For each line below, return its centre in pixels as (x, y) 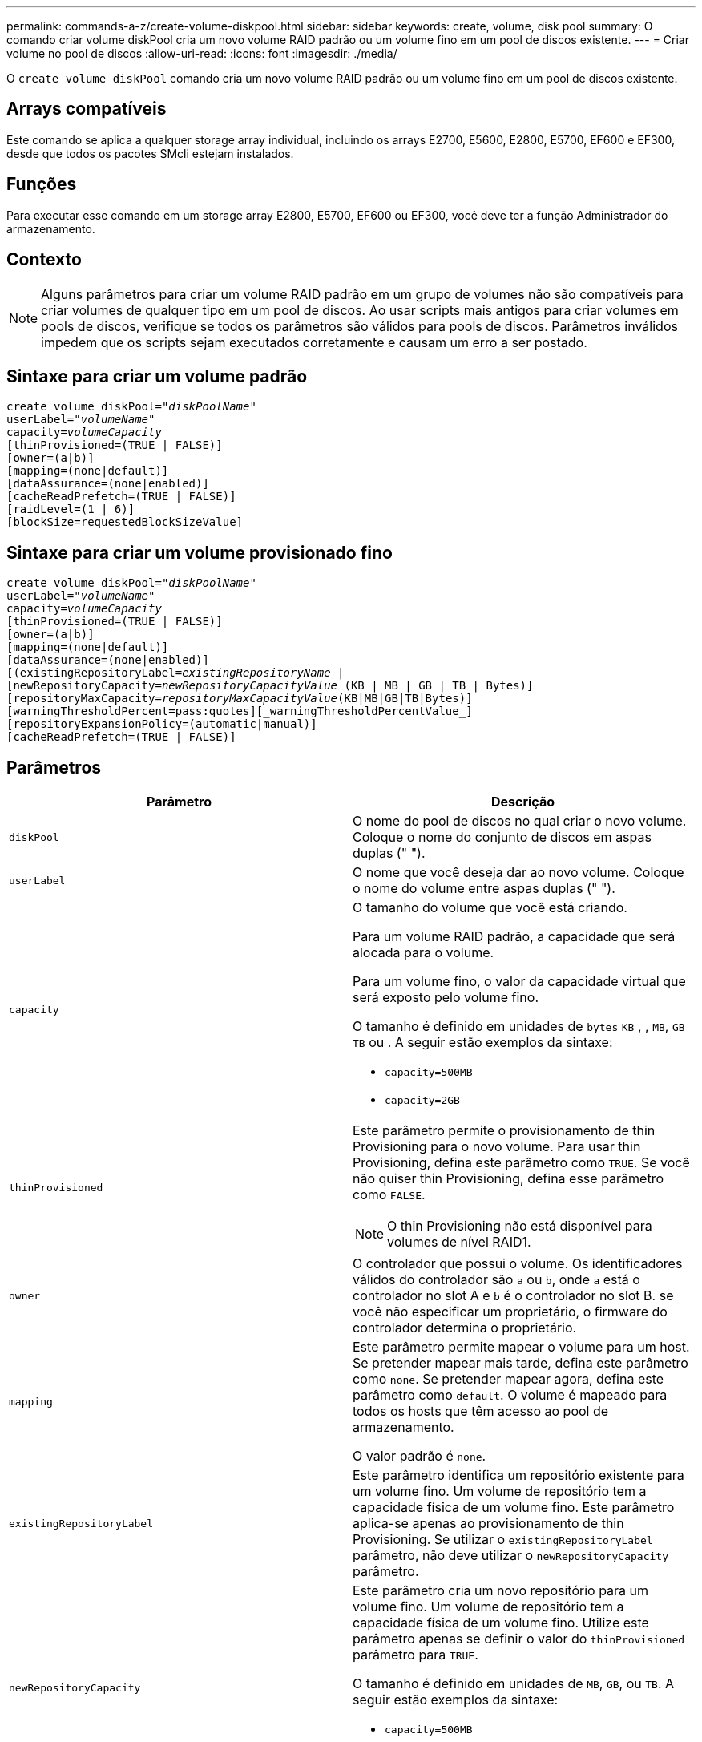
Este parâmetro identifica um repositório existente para (518, 1475)
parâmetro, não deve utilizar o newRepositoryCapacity (510, 1556)
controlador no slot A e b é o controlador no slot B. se (513, 1296)
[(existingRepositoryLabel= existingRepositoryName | (175, 673)
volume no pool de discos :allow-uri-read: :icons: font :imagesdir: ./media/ (202, 53)
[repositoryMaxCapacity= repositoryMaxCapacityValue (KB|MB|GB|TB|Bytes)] (240, 699)
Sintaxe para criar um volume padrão (157, 376)
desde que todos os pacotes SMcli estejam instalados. (150, 153)
